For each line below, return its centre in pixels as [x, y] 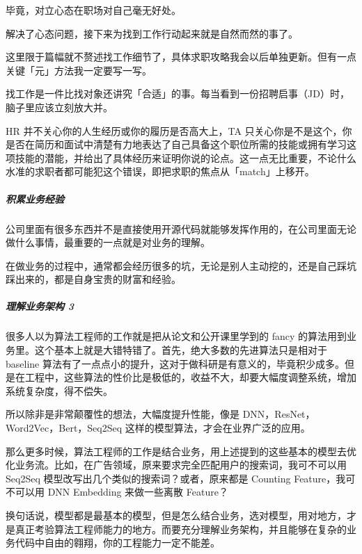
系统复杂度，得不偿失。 [59, 390]
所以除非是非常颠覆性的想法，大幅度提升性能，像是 [123, 414]
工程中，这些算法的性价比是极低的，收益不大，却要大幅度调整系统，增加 [190, 377]
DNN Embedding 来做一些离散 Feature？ [138, 492]
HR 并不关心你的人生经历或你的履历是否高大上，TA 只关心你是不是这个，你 [179, 130]
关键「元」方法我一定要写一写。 [79, 70]
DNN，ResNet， [279, 414]
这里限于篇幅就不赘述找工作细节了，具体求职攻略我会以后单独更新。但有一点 [181, 57]
